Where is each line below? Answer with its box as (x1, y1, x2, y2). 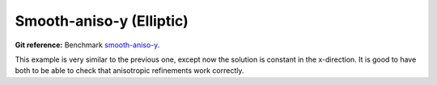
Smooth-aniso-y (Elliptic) (15, 12, 189, 30)
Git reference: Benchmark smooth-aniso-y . (15, 40, 160, 50)
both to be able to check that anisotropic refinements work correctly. (15, 66, 244, 75)
